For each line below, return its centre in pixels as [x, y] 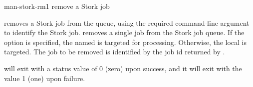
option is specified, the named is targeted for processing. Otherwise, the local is [126, 42]
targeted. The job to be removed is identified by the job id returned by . [115, 52]
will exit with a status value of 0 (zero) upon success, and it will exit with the [123, 68]
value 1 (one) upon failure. [45, 78]
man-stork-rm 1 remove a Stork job [57, 6]
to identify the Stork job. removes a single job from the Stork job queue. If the [124, 32]
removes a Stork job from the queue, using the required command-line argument [127, 22]
